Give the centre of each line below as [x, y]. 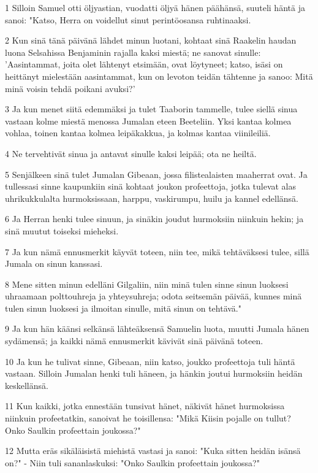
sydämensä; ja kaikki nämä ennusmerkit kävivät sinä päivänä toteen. [134, 341]
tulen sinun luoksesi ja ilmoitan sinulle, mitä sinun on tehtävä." [123, 308]
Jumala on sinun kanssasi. [54, 263]
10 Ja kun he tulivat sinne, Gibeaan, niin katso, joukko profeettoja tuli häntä [150, 361]
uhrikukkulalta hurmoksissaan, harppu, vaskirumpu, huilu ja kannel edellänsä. [152, 198]
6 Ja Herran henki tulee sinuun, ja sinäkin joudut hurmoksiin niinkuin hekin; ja [154, 219]
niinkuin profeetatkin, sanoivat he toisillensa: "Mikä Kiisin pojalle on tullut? [148, 418]
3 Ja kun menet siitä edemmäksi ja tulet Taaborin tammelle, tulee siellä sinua [151, 109]
